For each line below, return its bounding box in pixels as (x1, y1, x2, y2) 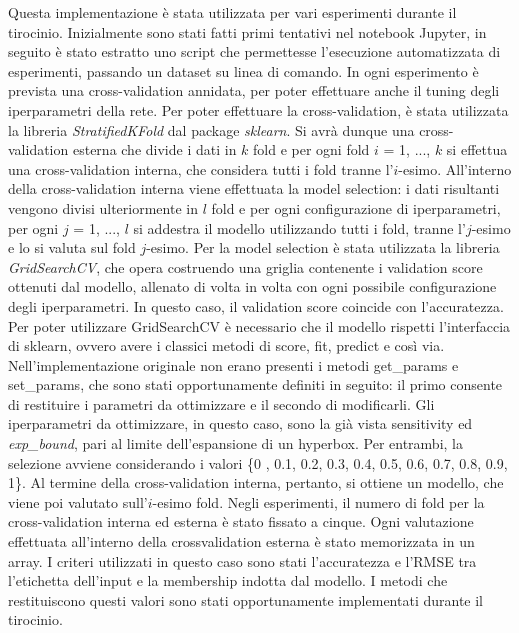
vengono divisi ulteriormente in (8, 197, 198, 218)
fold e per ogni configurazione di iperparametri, (211, 197, 501, 218)
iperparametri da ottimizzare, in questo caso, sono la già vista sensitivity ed (8, 413, 473, 434)
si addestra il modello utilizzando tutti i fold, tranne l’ (133, 217, 466, 238)
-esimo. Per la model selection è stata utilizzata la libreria (146, 237, 500, 258)
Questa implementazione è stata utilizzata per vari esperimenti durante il (8, 2, 457, 22)
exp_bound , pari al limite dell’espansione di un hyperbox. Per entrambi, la (8, 433, 463, 454)
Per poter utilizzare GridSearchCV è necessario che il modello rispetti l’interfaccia (8, 315, 511, 336)
